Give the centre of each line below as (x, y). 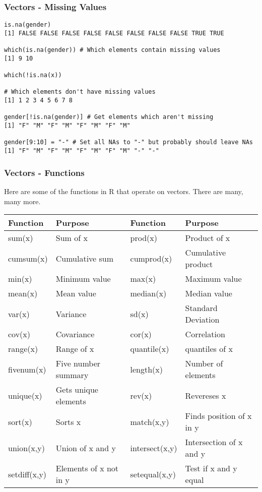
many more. (22, 201)
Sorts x (68, 421)
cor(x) (141, 334)
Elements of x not (87, 468)
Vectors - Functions (44, 172)
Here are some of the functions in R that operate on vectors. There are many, (124, 191)
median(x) (148, 293)
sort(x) (20, 421)
